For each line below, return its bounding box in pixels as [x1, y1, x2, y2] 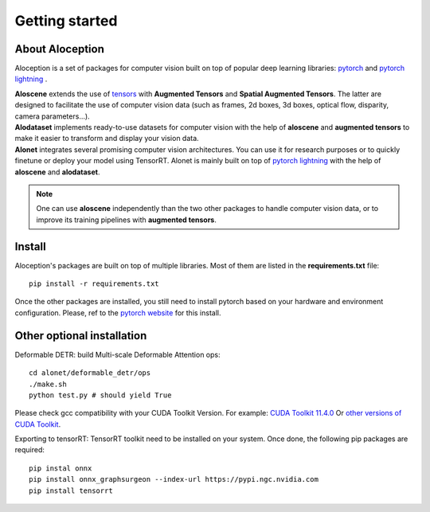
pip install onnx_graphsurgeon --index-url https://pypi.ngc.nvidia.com [29, 475, 319, 484]
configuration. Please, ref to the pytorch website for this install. [14, 307, 221, 318]
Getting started [14, 12, 118, 29]
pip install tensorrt [29, 486, 113, 495]
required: [14, 445, 45, 455]
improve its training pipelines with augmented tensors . [36, 215, 217, 225]
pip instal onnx [29, 463, 92, 473]
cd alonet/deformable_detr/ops [29, 369, 151, 377]
